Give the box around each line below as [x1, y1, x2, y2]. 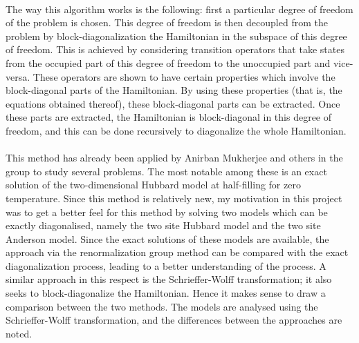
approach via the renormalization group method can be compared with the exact [6, 245, 349, 259]
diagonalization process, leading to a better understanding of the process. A [6, 258, 326, 273]
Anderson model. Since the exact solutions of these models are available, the [6, 231, 329, 246]
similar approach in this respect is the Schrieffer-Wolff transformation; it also [6, 272, 332, 286]
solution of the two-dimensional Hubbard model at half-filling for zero [6, 177, 301, 192]
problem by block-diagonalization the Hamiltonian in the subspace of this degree [6, 28, 347, 43]
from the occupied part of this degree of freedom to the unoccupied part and [6, 55, 331, 70]
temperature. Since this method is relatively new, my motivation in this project [6, 190, 342, 205]
